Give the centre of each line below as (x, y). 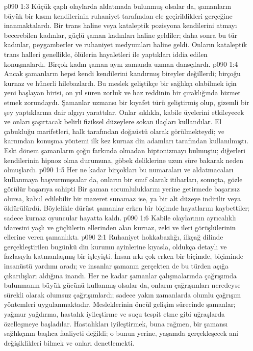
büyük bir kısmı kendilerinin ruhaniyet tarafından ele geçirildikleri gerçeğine (118, 15)
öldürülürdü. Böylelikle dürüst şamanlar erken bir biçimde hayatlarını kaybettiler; (127, 208)
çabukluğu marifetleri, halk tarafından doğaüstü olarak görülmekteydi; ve (114, 131)
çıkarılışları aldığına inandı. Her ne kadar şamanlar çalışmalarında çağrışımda (120, 275)
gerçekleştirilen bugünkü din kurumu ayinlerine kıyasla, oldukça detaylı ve (115, 246)
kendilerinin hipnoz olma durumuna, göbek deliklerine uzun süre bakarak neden (124, 160)
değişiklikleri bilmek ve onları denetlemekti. (69, 342)
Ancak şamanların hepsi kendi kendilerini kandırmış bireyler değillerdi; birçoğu (122, 73)
